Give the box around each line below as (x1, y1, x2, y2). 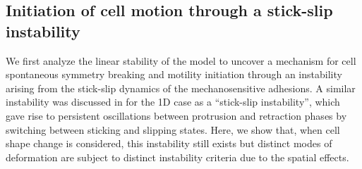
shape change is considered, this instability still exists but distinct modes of (6, 136, 332, 151)
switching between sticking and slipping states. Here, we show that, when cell (6, 122, 340, 137)
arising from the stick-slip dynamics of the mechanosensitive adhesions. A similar (6, 80, 356, 95)
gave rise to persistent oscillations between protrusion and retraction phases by (6, 108, 347, 123)
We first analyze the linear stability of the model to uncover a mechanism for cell (6, 53, 356, 68)
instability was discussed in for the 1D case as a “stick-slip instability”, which (6, 94, 340, 109)
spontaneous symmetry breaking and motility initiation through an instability (6, 67, 342, 82)
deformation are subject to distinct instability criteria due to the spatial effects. (6, 149, 349, 164)
